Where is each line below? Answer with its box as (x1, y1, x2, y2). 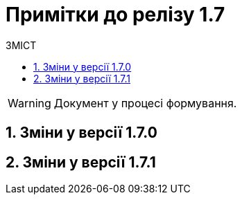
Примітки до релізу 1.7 (6, 3, 225, 26)
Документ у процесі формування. (53, 96, 237, 110)
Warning (8, 96, 51, 110)
